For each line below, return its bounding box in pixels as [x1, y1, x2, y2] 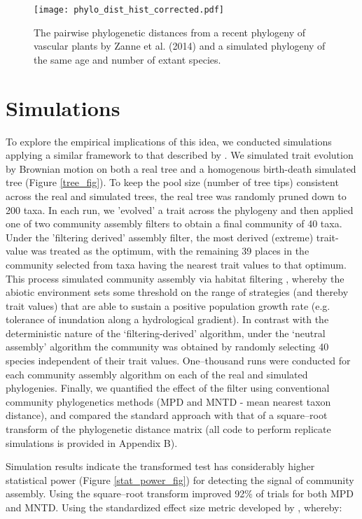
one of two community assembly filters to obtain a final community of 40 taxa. [6, 216, 342, 231]
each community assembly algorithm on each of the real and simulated [6, 367, 308, 381]
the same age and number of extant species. [34, 52, 221, 66]
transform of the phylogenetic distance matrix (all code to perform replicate [6, 422, 331, 436]
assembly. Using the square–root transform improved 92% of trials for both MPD [6, 486, 354, 501]
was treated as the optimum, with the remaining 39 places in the [31, 243, 309, 258]
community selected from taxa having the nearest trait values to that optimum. [6, 257, 347, 271]
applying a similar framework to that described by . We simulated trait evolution [6, 148, 354, 162]
